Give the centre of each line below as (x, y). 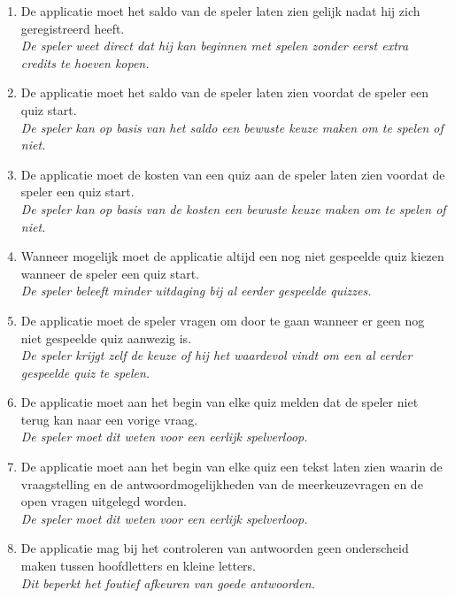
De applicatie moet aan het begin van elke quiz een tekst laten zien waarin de (231, 467)
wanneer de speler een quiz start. (110, 273)
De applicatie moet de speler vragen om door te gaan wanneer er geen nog (223, 320)
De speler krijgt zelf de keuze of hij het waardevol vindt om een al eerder (216, 355)
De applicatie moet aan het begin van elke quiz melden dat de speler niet (220, 402)
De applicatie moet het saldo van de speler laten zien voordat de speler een (224, 92)
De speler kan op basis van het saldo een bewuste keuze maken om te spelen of (232, 127)
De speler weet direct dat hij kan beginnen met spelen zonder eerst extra (215, 46)
